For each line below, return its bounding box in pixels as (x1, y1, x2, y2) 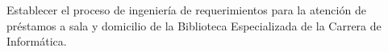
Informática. (6, 33, 67, 50)
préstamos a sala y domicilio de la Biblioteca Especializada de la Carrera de (6, 17, 382, 34)
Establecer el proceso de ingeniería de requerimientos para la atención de (6, 2, 366, 18)
